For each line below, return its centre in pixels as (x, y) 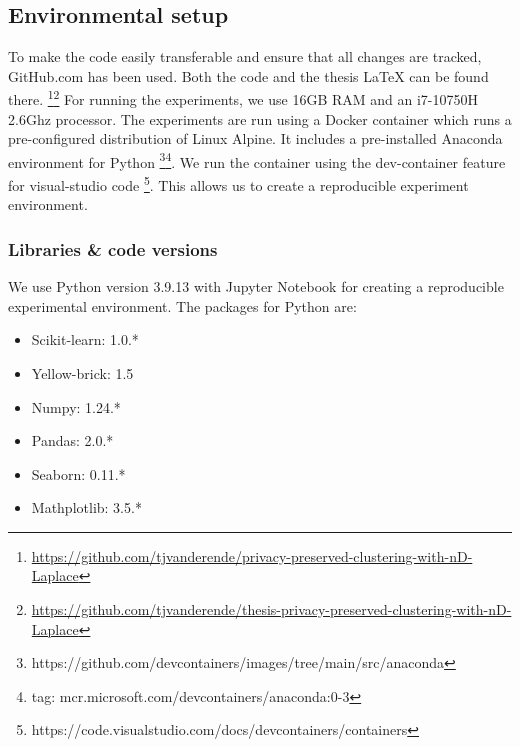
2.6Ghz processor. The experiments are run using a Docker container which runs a (260, 118)
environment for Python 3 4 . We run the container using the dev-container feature (257, 160)
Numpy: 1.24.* (76, 406)
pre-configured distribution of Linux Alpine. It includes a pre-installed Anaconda (255, 138)
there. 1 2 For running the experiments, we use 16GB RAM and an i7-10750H (243, 98)
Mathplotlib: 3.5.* (86, 507)
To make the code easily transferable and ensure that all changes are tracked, (245, 56)
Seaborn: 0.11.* (78, 473)
